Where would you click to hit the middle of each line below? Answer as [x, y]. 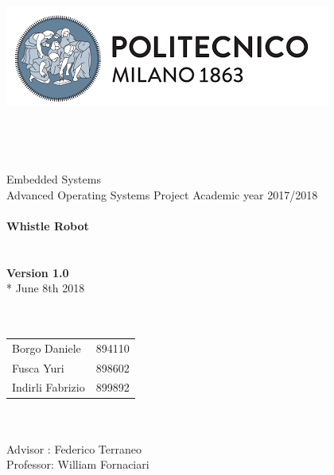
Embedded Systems [54, 178]
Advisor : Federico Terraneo [74, 448]
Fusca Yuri [38, 367]
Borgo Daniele [47, 348]
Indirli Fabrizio [49, 387]
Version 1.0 [38, 272]
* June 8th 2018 [46, 288]
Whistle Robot [48, 225]
